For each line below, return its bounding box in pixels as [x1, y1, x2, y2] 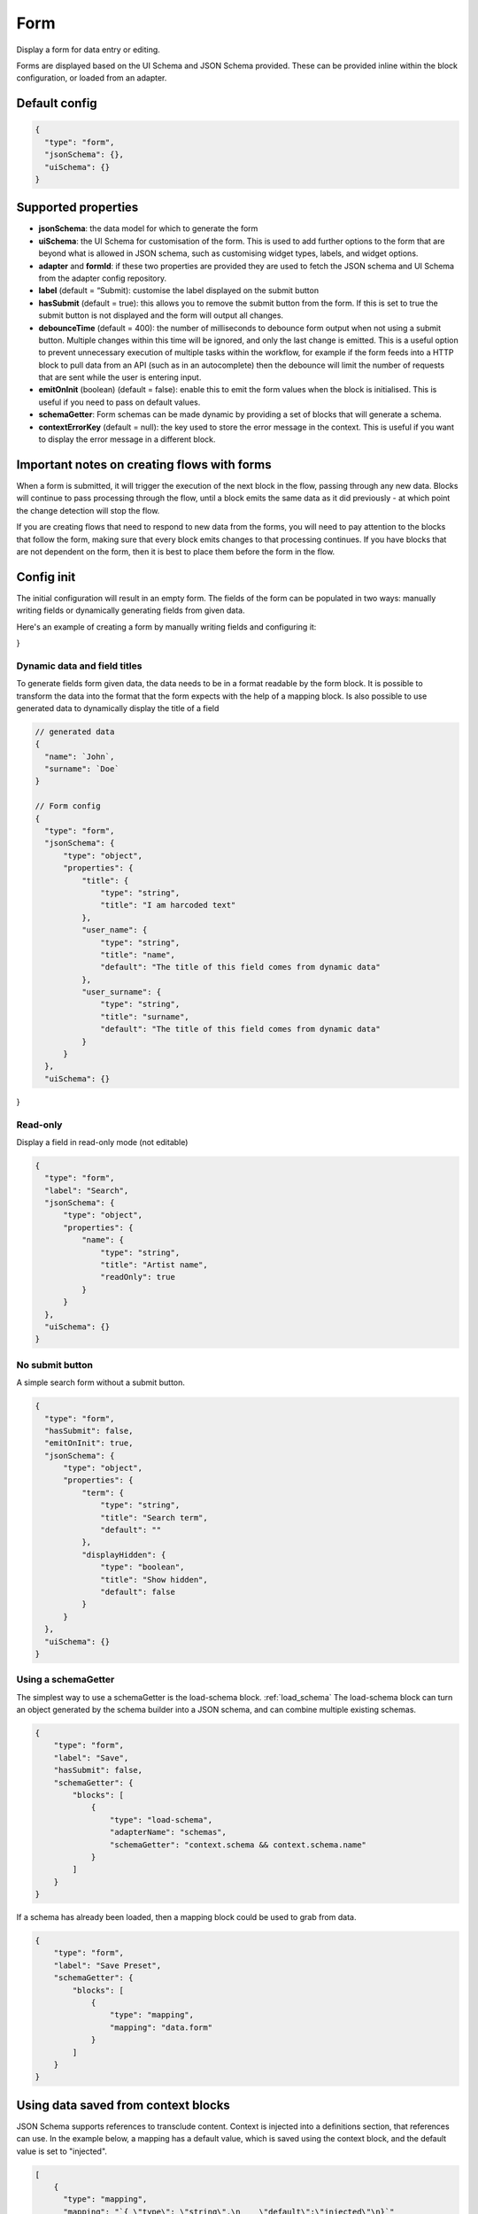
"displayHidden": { [81, 1550, 166, 1560]
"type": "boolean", [100, 1562, 185, 1572]
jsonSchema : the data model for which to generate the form [38, 223, 258, 234]
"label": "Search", [44, 1185, 129, 1196]
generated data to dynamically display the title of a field [16, 702, 220, 713]
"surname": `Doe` [44, 764, 119, 774]
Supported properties [16, 200, 139, 215]
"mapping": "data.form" [109, 2022, 212, 2032]
